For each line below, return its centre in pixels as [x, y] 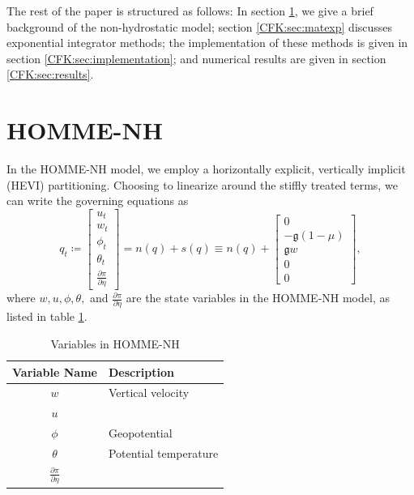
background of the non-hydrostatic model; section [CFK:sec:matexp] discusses [200, 26]
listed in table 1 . [47, 316]
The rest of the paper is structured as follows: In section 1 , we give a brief [190, 11]
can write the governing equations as [98, 201]
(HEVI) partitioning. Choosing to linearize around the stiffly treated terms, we [202, 184]
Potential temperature [163, 452]
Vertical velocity [149, 393]
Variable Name [55, 371]
